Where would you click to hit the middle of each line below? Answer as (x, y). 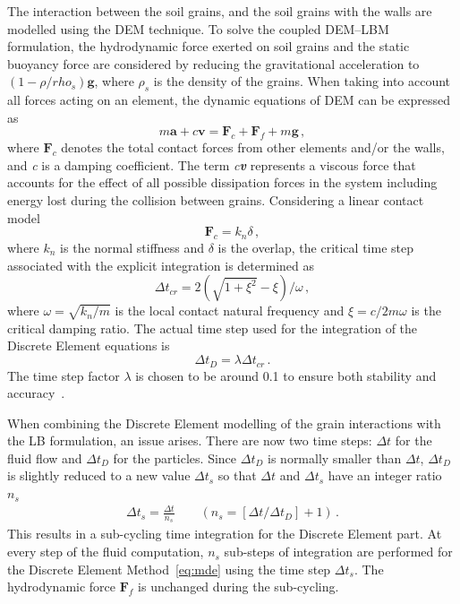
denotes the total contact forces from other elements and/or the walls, (253, 147)
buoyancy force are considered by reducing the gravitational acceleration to (213, 63)
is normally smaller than (335, 457)
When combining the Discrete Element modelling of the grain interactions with (224, 423)
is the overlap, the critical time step (315, 247)
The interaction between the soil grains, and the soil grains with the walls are (220, 11)
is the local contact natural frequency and (230, 311)
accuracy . (36, 393)
